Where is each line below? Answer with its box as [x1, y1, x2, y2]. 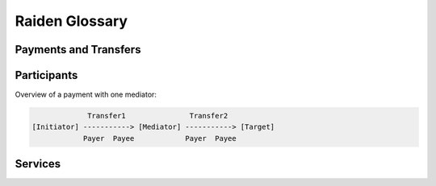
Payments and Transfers [15, 43, 141, 56]
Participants [15, 68, 78, 82]
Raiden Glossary [15, 12, 128, 30]
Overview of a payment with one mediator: [15, 89, 157, 100]
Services [15, 157, 61, 171]
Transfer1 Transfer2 [87, 111, 228, 121]
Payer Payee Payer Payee [82, 134, 237, 143]
